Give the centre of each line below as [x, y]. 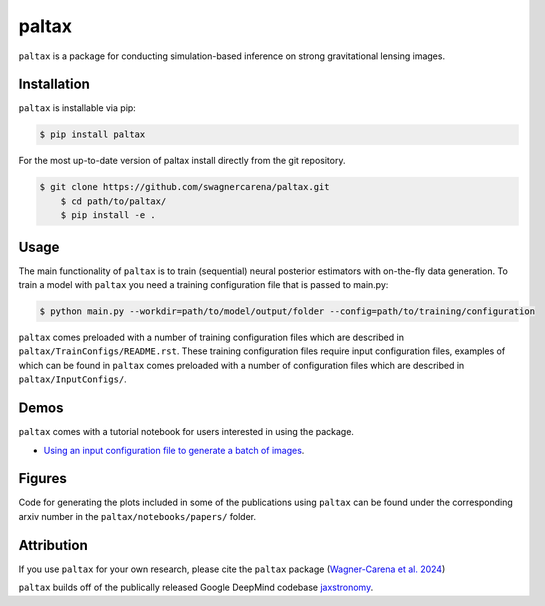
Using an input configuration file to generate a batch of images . [174, 450]
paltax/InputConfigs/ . [72, 379]
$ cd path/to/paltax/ [113, 201]
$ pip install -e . [108, 215]
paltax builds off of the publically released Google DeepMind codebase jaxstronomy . [196, 587]
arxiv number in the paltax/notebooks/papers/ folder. [137, 516]
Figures [42, 478]
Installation [54, 84]
